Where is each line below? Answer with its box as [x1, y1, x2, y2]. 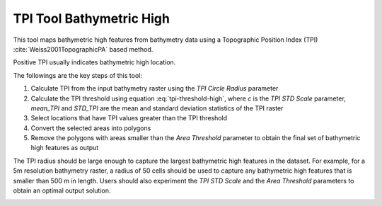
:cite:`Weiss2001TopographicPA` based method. [13, 45, 154, 53]
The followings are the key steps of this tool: [13, 71, 143, 79]
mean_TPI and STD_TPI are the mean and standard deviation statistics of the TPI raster [30, 103, 284, 113]
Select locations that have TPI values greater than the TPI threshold [30, 114, 228, 122]
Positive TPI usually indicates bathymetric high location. [13, 58, 176, 67]
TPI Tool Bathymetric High [13, 11, 170, 26]
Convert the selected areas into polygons [30, 124, 151, 132]
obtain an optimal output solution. [13, 186, 111, 195]
